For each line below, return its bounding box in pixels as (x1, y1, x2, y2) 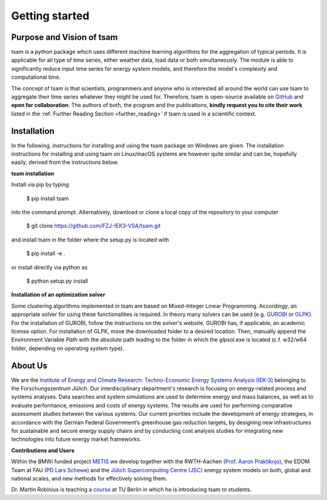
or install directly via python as (11, 263, 88, 271)
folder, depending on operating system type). (11, 344, 124, 352)
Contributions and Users (11, 447, 75, 454)
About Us (11, 360, 48, 370)
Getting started (11, 9, 90, 22)
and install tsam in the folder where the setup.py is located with (11, 236, 170, 243)
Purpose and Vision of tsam (11, 32, 118, 42)
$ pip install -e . (26, 250, 66, 257)
